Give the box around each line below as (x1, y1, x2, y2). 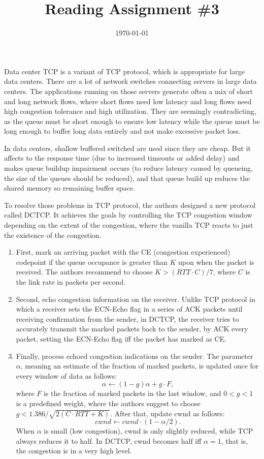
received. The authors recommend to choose (16, 266, 153, 277)
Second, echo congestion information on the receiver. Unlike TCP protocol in (16, 293, 255, 304)
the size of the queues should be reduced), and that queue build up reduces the (4, 172, 250, 183)
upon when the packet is (178, 256, 254, 267)
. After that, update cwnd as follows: (110, 408, 225, 418)
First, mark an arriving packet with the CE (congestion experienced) (16, 247, 230, 257)
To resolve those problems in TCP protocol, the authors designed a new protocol (4, 199, 256, 210)
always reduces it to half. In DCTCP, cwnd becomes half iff (16, 435, 202, 446)
